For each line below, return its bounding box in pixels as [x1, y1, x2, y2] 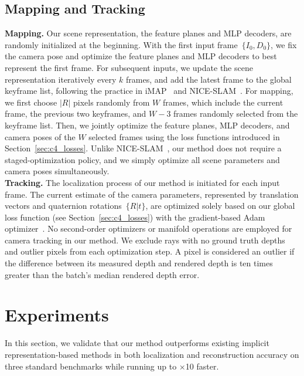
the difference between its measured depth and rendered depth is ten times [5, 257, 273, 269]
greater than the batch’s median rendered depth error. [5, 268, 200, 280]
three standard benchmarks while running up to [5, 360, 177, 372]
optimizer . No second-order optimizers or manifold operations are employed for [5, 222, 292, 235]
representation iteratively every [5, 73, 117, 85]
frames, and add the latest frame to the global [126, 73, 292, 85]
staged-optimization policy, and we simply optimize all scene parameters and [5, 153, 280, 165]
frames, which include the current [162, 96, 283, 108]
